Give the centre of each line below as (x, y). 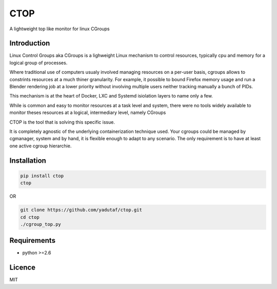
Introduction (30, 43)
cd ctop (30, 217)
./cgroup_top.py (41, 224)
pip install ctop (42, 176)
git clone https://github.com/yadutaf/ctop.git (81, 210)
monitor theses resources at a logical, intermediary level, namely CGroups (88, 112)
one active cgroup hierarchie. (41, 146)
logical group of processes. (38, 63)
